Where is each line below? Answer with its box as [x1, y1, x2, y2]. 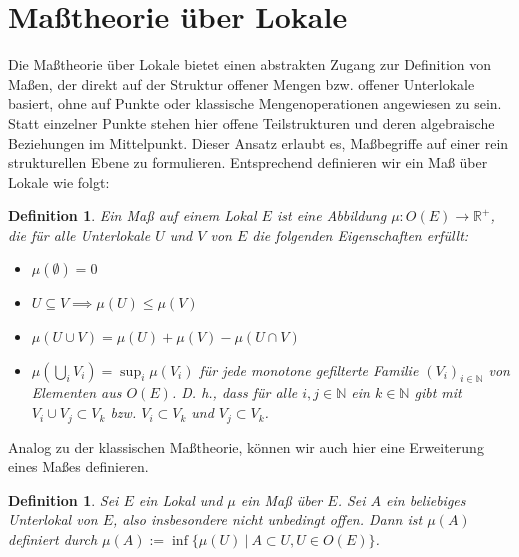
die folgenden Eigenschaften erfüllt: [252, 224, 469, 245]
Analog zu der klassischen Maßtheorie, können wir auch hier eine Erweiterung [8, 436, 484, 457]
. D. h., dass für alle [171, 382, 298, 403]
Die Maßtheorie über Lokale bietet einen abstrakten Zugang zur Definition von [8, 54, 492, 75]
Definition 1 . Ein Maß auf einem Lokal [8, 205, 257, 226]
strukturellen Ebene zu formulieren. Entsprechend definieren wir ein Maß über [8, 152, 488, 173]
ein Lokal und [138, 489, 223, 510]
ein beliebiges [386, 489, 466, 510]
